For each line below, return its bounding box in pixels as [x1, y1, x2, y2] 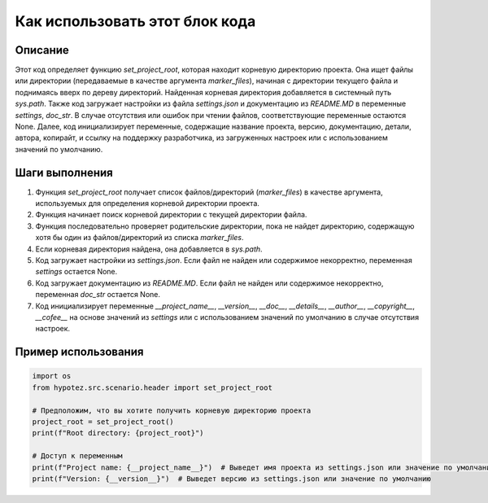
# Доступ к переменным [32, 452, 123, 461]
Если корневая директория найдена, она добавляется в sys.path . [35, 244, 264, 254]
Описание [15, 43, 69, 57]
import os [32, 371, 72, 381]
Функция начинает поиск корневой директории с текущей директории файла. [35, 210, 307, 220]
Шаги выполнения [15, 165, 113, 179]
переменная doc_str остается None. [35, 290, 161, 300]
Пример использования [15, 345, 144, 359]
